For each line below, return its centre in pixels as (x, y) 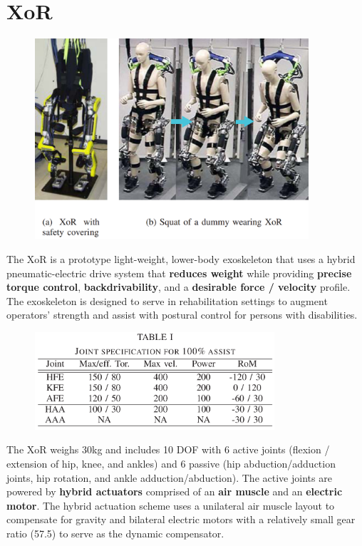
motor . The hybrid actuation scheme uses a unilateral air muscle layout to (171, 505)
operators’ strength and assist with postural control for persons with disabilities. (182, 315)
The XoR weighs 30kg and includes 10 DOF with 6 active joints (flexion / (168, 449)
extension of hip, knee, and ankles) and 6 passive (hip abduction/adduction (171, 464)
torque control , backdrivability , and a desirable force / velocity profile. (179, 287)
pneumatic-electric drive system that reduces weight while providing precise (179, 273)
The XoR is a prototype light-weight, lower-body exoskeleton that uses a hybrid (181, 258)
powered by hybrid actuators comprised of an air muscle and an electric (175, 491)
